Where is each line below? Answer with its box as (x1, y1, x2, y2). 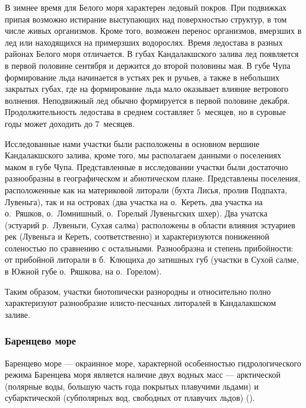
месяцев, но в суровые (205, 106, 286, 118)
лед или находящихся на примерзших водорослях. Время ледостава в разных (5, 36, 283, 48)
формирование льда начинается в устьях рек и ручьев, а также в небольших (5, 71, 279, 83)
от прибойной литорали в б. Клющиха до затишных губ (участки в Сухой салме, (5, 253, 299, 266)
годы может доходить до (5, 117, 93, 129)
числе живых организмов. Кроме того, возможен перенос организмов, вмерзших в (5, 24, 302, 37)
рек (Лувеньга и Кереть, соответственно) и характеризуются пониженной (5, 230, 269, 243)
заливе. (5, 308, 30, 320)
